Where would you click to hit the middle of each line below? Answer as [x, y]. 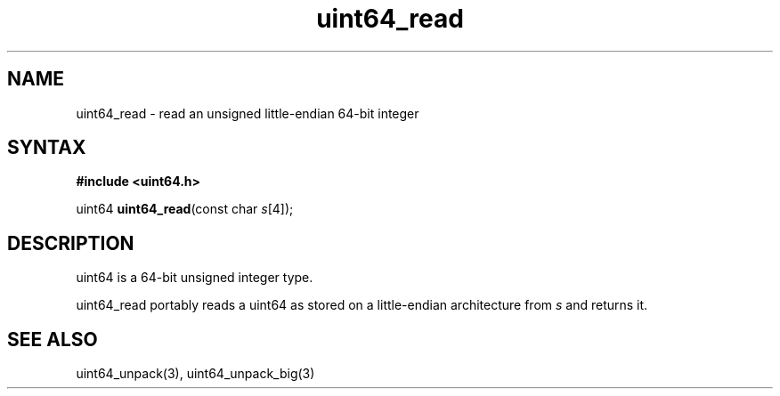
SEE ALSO [53, 339]
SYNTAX [47, 148]
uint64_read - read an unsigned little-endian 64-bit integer [248, 113]
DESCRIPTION [71, 243]
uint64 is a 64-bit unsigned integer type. [195, 278]
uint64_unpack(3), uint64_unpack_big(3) [195, 374]
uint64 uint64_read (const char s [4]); [185, 209]
